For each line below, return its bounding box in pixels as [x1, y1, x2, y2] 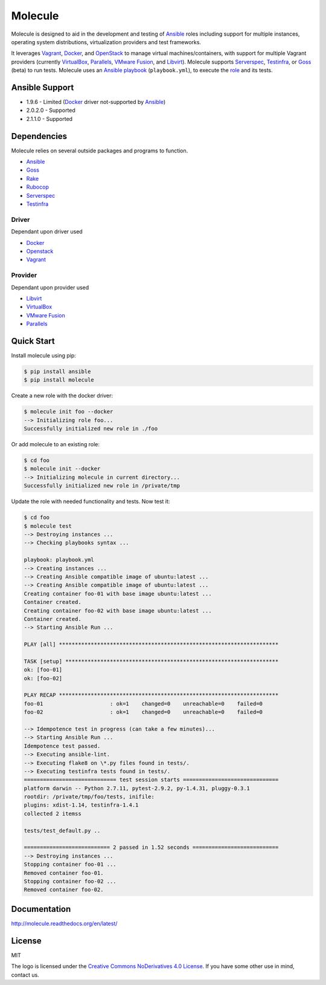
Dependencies [11, 131, 68, 141]
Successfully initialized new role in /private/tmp [24, 483, 181, 489]
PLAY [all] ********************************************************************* [24, 641, 279, 648]
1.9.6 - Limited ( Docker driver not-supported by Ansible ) [26, 99, 166, 106]
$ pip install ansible [24, 368, 91, 375]
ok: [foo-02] [24, 675, 63, 681]
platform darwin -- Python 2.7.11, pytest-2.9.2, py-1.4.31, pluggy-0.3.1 [24, 785, 251, 792]
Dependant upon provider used [11, 284, 89, 291]
